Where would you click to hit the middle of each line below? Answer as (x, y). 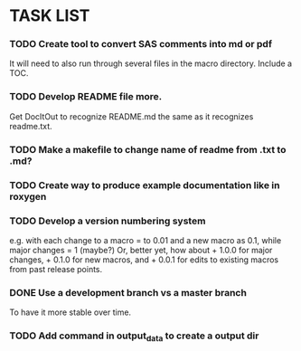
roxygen (28, 196)
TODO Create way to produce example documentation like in (145, 185)
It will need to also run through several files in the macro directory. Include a (150, 63)
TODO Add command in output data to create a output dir (134, 337)
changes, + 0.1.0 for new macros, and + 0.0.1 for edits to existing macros (144, 260)
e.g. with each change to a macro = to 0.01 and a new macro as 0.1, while (146, 240)
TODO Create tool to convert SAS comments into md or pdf (141, 44)
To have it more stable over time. (71, 312)
